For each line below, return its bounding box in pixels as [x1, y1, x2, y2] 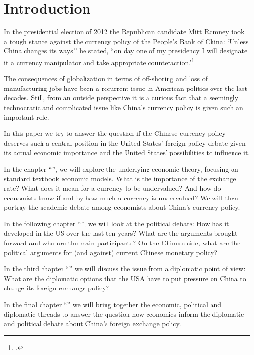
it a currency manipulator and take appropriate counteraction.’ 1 [4, 55, 194, 67]
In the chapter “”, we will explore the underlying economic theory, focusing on [4, 163, 238, 174]
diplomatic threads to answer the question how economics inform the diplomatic [4, 309, 244, 319]
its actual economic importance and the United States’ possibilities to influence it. [4, 147, 250, 157]
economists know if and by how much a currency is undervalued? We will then [4, 192, 238, 202]
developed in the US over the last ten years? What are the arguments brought [4, 228, 238, 238]
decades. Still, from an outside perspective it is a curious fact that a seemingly [4, 92, 239, 103]
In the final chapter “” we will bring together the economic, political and [4, 299, 222, 310]
